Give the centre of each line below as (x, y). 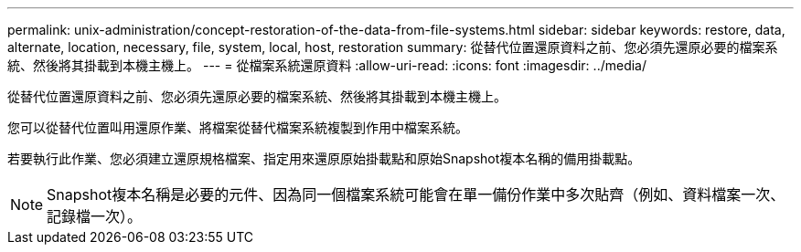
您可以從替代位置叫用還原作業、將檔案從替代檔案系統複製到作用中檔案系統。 (238, 127)
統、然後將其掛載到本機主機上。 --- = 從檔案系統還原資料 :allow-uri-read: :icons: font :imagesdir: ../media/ (327, 65)
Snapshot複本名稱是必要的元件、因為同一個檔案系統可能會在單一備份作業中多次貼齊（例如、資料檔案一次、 (416, 194)
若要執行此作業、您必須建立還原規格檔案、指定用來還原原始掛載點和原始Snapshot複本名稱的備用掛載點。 (324, 158)
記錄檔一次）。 (95, 216)
